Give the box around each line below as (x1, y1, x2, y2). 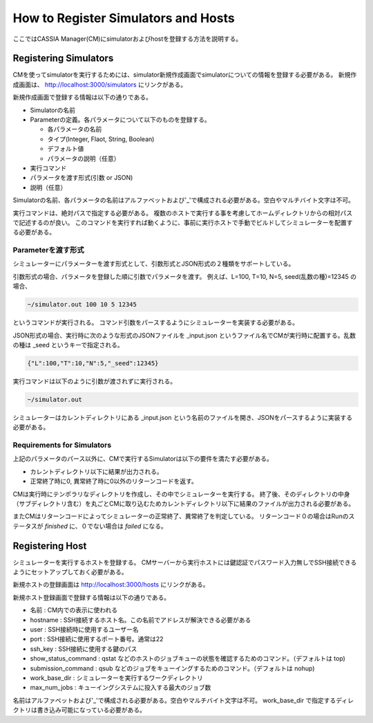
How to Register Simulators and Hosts (12, 10, 235, 26)
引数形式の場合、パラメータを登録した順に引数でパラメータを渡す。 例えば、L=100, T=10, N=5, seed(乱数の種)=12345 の (12, 272, 357, 280)
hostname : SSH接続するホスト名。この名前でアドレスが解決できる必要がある (30, 616, 251, 624)
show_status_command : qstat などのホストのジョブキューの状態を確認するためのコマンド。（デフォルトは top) (30, 655, 345, 663)
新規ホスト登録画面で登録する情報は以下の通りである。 (12, 593, 171, 601)
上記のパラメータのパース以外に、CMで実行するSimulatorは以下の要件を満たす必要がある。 (12, 455, 273, 463)
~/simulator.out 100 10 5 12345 (27, 301, 137, 309)
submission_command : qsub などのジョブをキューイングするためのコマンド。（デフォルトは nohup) (30, 664, 315, 672)
